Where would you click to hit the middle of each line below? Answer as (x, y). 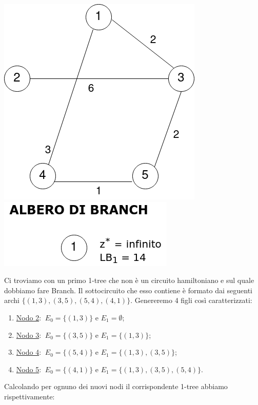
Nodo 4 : (29, 352)
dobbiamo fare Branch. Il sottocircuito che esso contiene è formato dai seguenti (128, 290)
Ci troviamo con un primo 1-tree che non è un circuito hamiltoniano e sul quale (129, 280)
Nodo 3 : (29, 335)
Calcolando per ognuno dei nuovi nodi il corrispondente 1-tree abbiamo (116, 386)
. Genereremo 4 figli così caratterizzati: (191, 300)
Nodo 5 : (29, 369)
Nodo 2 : (29, 317)
